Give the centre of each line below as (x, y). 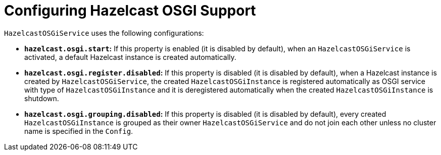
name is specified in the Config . (79, 131)
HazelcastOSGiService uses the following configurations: (104, 33)
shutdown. (42, 98)
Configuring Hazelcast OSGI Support (130, 11)
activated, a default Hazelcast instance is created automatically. (130, 57)
